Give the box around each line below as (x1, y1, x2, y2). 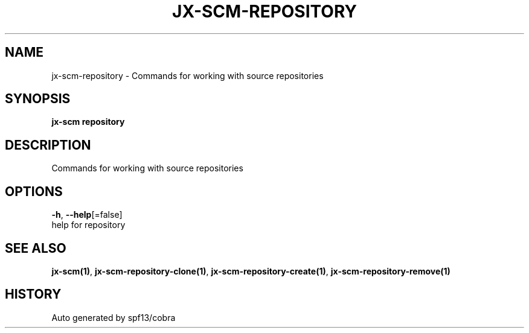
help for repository (51, 220, 126, 230)
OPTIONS (5, 183, 63, 199)
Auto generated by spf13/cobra (51, 312, 176, 323)
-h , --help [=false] (51, 209, 123, 220)
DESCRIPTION (5, 137, 91, 153)
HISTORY (5, 287, 62, 302)
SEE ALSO (5, 240, 66, 256)
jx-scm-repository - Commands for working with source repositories (51, 70, 324, 81)
